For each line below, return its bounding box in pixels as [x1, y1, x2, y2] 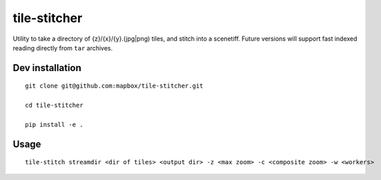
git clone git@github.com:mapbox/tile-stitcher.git [25, 82, 204, 90]
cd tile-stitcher [25, 101, 84, 110]
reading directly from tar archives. [12, 43, 113, 52]
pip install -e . [25, 121, 84, 128]
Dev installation [12, 62, 82, 74]
